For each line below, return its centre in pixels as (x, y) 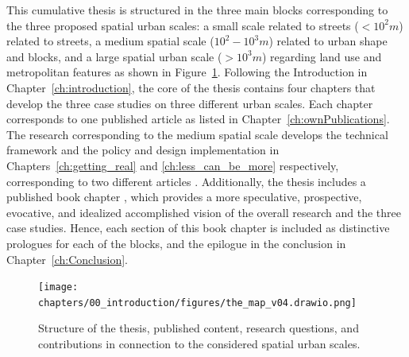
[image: (58, 287)
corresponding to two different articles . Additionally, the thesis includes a (186, 181)
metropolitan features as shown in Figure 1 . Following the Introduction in (187, 72)
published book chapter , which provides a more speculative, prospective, (184, 197)
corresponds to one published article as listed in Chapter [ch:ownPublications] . (198, 119)
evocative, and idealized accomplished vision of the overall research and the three (204, 212)
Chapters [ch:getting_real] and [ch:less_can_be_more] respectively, (173, 165)
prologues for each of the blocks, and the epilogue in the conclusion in (176, 243)
